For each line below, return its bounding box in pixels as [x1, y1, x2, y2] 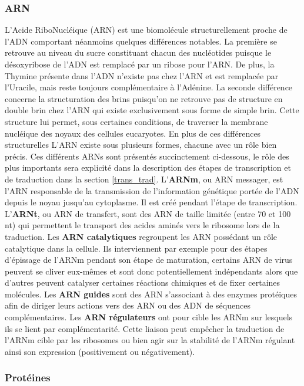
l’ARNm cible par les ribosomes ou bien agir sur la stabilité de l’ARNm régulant [5, 334, 295, 346]
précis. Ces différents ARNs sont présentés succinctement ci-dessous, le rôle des [5, 150, 289, 162]
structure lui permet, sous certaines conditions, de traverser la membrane [5, 115, 268, 127]
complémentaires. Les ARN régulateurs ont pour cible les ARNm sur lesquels [5, 311, 293, 323]
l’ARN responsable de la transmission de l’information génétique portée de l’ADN [5, 184, 299, 197]
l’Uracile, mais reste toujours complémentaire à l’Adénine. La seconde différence [5, 81, 293, 93]
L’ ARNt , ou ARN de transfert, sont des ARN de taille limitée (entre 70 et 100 [5, 207, 291, 219]
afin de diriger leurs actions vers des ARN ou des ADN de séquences [5, 299, 250, 311]
